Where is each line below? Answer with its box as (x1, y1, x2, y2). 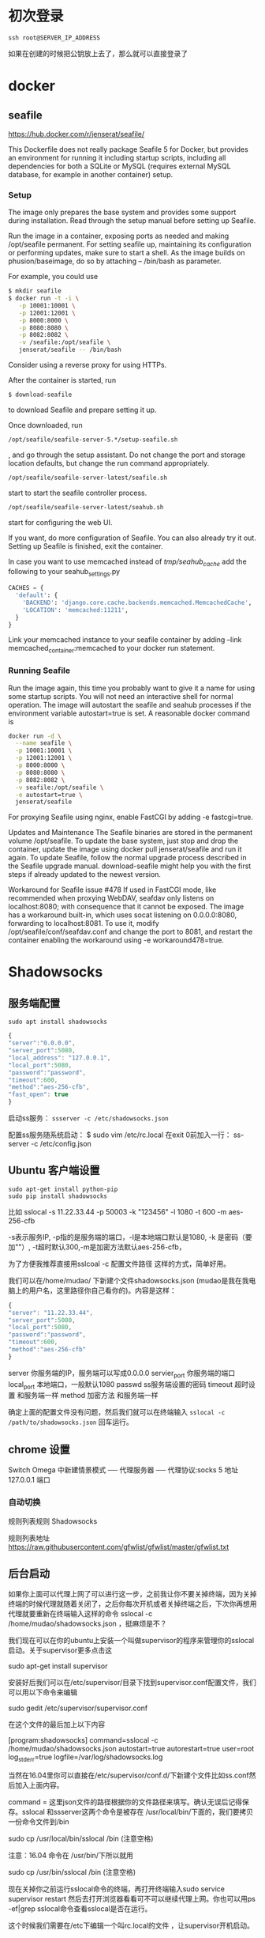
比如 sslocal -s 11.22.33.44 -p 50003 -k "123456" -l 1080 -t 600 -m (8, 1207, 227, 1216)
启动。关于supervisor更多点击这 (8, 1645, 113, 1655)
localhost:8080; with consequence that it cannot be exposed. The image (8, 902, 244, 912)
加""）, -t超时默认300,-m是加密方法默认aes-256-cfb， (8, 1242, 186, 1252)
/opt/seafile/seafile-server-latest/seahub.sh (8, 503, 164, 511)
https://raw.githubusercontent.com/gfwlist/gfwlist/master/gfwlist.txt (8, 1542, 230, 1551)
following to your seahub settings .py (8, 567, 121, 578)
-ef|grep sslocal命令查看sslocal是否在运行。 (8, 1904, 152, 1913)
